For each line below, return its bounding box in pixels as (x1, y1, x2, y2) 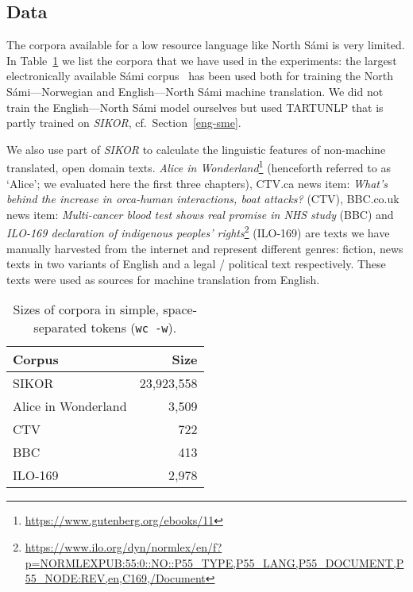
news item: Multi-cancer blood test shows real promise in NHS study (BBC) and (6, 206, 394, 222)
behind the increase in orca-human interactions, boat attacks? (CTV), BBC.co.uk (6, 190, 399, 207)
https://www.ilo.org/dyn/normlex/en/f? (25, 539, 222, 555)
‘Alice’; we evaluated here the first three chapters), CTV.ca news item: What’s (6, 175, 388, 191)
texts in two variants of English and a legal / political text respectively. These (6, 256, 386, 272)
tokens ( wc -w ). (91, 318, 177, 337)
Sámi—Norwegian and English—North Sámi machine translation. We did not (6, 83, 384, 99)
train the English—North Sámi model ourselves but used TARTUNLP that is (6, 98, 384, 115)
